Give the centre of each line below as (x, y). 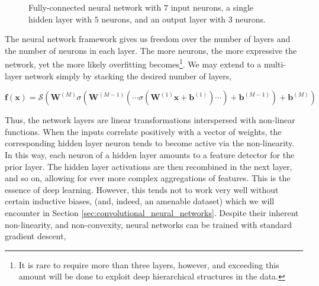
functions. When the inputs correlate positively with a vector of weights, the (143, 131)
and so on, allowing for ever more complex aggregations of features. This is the (148, 178)
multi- (275, 64)
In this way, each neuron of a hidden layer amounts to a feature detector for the (150, 155)
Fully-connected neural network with (95, 7)
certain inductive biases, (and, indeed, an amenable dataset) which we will (140, 201)
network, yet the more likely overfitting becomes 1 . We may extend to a (133, 63)
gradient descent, (36, 236)
